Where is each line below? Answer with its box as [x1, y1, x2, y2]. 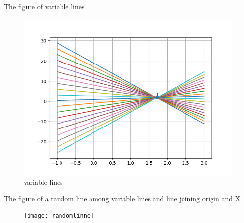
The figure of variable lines [4, 1, 85, 11]
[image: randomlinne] [24, 212, 94, 220]
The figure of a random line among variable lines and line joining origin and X [4, 193, 241, 203]
